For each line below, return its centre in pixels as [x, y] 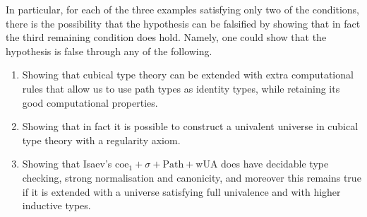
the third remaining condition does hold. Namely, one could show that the [166, 37]
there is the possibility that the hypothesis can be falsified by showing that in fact [183, 23]
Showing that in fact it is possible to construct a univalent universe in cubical [190, 126]
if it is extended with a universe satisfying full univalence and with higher [181, 191]
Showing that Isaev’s [67, 164]
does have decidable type [275, 164]
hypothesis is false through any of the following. [109, 51]
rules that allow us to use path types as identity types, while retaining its [181, 88]
